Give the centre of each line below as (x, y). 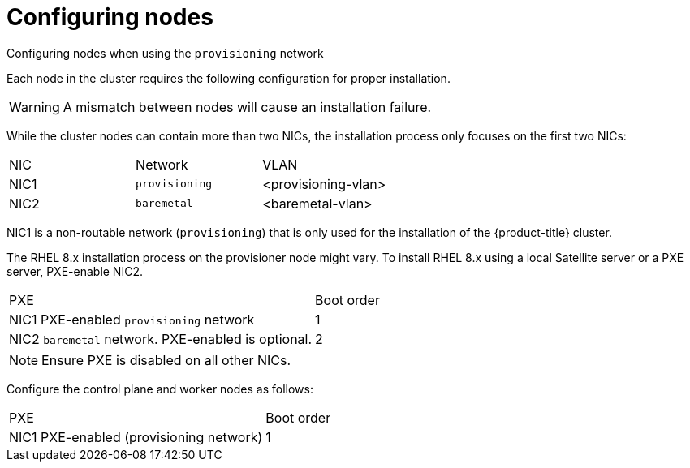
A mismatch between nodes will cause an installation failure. (247, 107)
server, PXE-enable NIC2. (75, 271)
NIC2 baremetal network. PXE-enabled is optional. (161, 339)
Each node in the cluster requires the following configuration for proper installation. (229, 78)
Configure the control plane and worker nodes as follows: (160, 389)
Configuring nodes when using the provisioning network (165, 53)
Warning (34, 107)
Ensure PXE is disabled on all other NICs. (166, 360)
